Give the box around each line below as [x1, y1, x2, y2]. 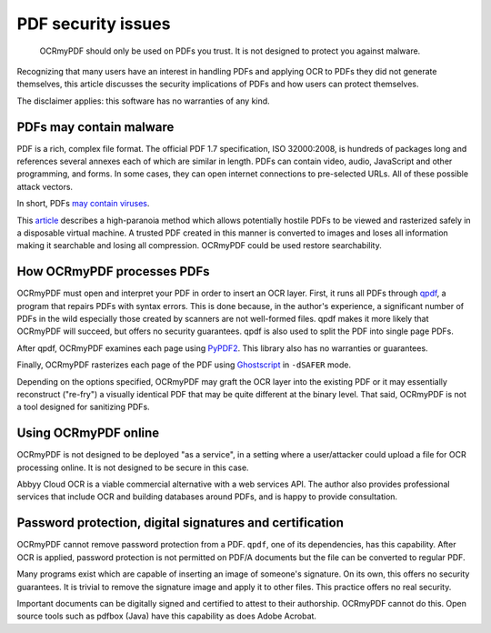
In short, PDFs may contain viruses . [16, 198, 150, 209]
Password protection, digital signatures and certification [16, 515, 345, 531]
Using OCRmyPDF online [16, 426, 160, 441]
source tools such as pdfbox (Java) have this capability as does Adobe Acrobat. [16, 610, 317, 622]
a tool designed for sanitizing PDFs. [16, 401, 150, 413]
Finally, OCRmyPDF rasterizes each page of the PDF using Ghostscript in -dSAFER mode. [16, 359, 352, 370]
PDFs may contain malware [16, 119, 175, 135]
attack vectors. [16, 181, 73, 192]
